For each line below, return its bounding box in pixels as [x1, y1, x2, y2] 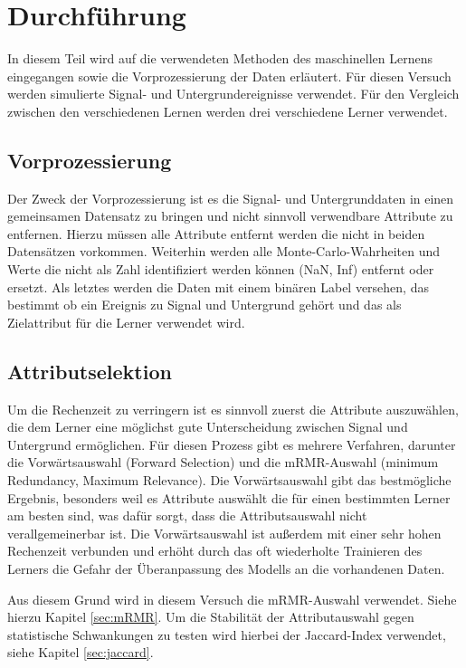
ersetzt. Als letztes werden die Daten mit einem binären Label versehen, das [7, 277, 429, 296]
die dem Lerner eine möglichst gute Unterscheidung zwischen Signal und [7, 417, 408, 436]
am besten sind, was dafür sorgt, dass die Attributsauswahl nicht [7, 506, 367, 525]
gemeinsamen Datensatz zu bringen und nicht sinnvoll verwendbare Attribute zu [7, 206, 453, 225]
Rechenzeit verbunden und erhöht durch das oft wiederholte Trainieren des [7, 541, 423, 560]
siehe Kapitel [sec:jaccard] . [7, 643, 154, 662]
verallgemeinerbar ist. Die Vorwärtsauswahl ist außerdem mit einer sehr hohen [7, 523, 442, 542]
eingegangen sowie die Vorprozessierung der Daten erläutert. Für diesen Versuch [7, 66, 452, 85]
